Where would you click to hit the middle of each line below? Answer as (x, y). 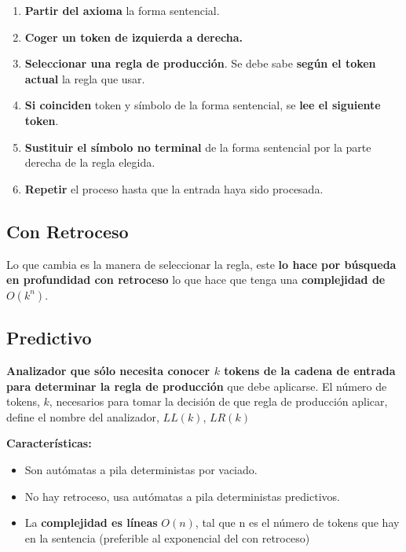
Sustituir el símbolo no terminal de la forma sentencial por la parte (198, 147)
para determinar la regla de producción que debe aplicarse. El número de (197, 386)
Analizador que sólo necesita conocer (108, 370)
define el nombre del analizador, (83, 416)
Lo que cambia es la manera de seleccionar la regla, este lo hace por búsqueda (201, 264)
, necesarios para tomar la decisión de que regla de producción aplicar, (218, 401)
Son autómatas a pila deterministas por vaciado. (141, 469)
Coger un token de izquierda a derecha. (134, 37)
